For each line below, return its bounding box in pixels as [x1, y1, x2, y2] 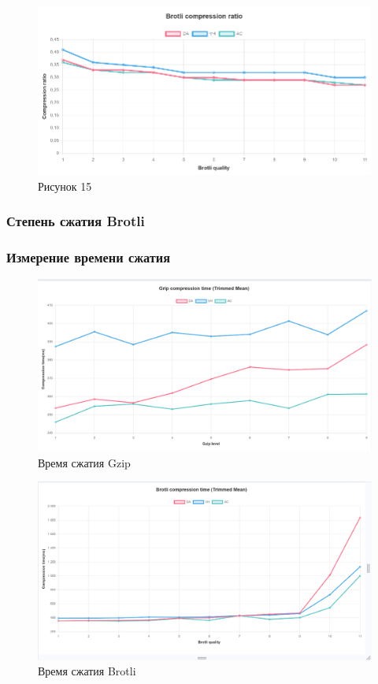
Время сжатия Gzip [38, 454, 131, 470]
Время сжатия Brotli [38, 663, 136, 679]
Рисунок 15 [38, 177, 92, 194]
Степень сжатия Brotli [6, 211, 145, 231]
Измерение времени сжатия [6, 247, 171, 267]
